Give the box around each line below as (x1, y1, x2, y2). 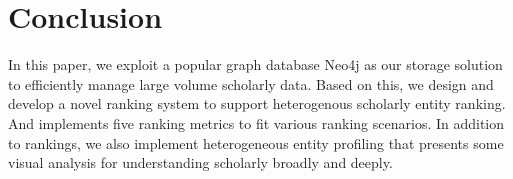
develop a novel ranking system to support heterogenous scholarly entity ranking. (8, 93, 506, 114)
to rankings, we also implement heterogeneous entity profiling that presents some (8, 132, 504, 153)
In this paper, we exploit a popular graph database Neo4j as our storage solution (8, 54, 503, 75)
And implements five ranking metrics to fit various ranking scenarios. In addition (8, 112, 505, 133)
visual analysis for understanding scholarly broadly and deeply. (8, 152, 393, 173)
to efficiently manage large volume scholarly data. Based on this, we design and (8, 73, 494, 94)
